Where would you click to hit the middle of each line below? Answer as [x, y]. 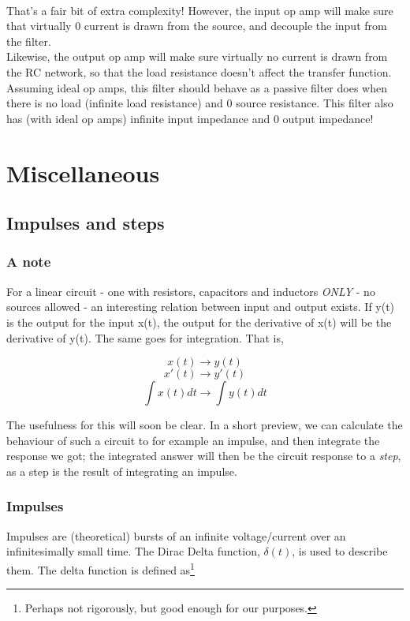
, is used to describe [340, 551]
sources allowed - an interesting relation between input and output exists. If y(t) [201, 307]
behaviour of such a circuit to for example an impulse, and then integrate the [193, 440]
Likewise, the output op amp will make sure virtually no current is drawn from [197, 56]
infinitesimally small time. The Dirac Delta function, [133, 551]
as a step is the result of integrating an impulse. [122, 471]
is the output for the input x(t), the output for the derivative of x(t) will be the [199, 322]
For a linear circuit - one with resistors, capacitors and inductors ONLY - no [191, 291]
